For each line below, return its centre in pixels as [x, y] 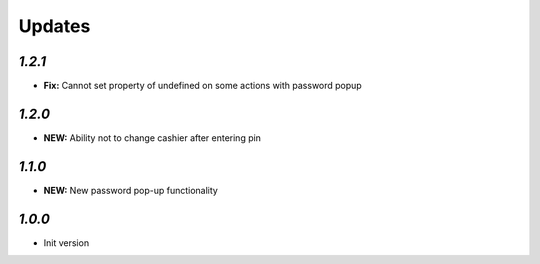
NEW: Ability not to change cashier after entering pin [152, 137]
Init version [66, 242]
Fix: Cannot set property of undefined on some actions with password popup [202, 86]
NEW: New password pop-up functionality [131, 190]
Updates [54, 26]
